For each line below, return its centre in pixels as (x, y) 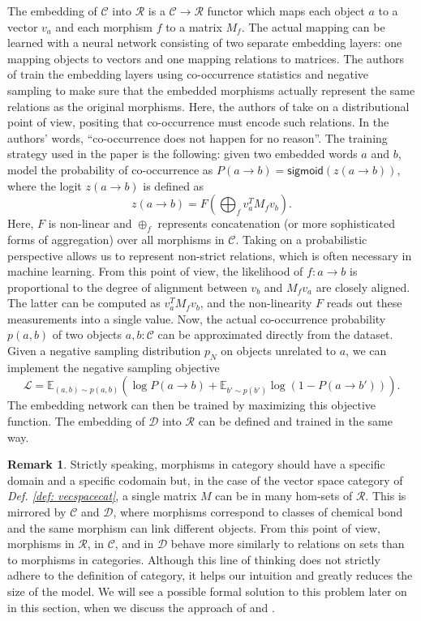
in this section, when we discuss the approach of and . (141, 607)
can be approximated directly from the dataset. (275, 334)
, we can (366, 351)
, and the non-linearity (256, 303)
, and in (134, 544)
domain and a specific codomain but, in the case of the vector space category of (205, 480)
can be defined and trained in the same (295, 421)
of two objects (87, 334)
